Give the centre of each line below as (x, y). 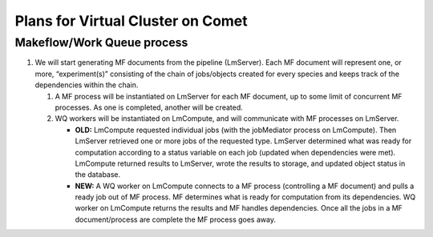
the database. (98, 175)
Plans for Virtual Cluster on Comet (131, 21)
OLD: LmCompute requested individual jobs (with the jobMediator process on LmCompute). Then (236, 130)
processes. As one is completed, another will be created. (149, 107)
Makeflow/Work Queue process (101, 42)
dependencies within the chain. (87, 85)
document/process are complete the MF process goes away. (176, 219)
